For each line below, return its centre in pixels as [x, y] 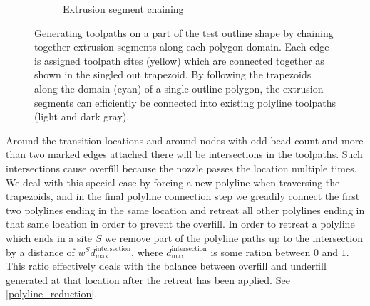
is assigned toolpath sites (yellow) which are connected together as [179, 60]
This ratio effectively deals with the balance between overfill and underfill [166, 266]
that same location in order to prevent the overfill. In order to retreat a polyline [180, 224]
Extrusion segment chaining [123, 9]
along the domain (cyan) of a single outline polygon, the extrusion [179, 88]
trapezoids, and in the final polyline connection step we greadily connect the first [183, 196]
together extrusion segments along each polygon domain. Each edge [182, 47]
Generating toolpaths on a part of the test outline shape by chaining [184, 32]
